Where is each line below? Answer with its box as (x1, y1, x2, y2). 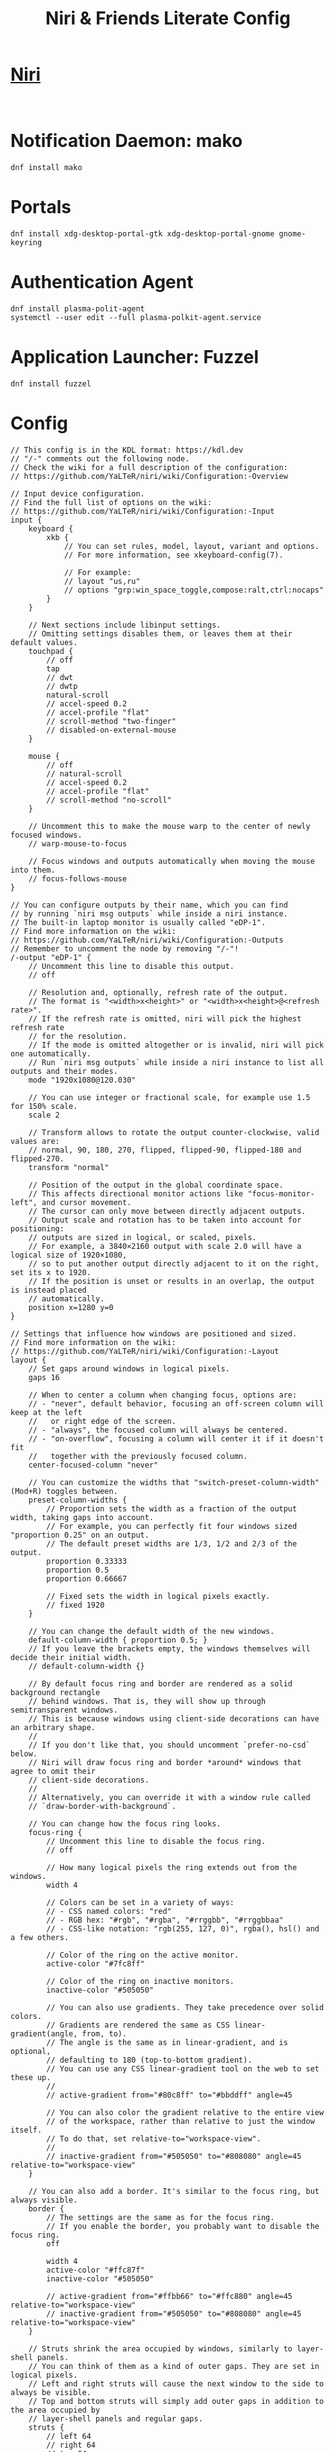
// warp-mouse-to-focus (28, 838, 128, 849)
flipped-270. (10, 1153, 65, 1164)
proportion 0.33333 (46, 1556, 128, 1566)
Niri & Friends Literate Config (45, 7, 291, 30)
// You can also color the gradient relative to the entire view (46, 2107, 325, 2117)
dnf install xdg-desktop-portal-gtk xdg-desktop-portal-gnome (10, 228, 275, 239)
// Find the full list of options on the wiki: (10, 497, 213, 507)
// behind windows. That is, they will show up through (28, 1696, 267, 1706)
